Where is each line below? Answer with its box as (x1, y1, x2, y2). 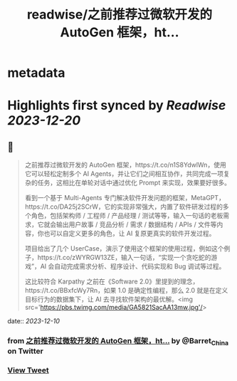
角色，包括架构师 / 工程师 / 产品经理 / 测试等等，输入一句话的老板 (31, 212, 223, 220)
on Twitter (7, 346, 44, 356)
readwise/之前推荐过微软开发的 (26, 6, 213, 23)
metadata (7, 65, 65, 81)
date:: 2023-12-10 (7, 317, 60, 325)
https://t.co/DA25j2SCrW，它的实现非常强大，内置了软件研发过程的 (24, 202, 223, 211)
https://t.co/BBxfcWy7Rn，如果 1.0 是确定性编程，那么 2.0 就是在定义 (24, 286, 228, 295)
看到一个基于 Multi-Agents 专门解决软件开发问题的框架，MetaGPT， (24, 194, 226, 202)
